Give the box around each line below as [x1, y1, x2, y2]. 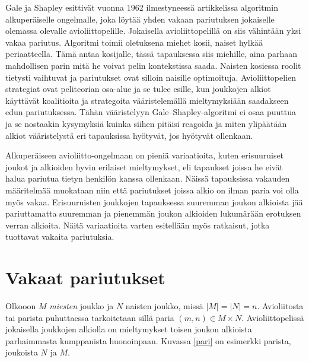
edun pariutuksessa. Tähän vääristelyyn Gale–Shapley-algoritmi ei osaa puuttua [5, 106, 296, 118]
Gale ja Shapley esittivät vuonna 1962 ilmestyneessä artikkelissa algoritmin [5, 1, 278, 13]
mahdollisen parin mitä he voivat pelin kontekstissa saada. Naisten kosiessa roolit [5, 59, 301, 71]
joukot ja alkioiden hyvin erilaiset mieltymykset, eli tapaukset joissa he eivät [5, 160, 283, 173]
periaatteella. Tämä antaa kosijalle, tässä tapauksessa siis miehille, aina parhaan [5, 47, 297, 60]
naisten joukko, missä [125, 300, 203, 312]
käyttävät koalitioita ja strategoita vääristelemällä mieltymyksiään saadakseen [5, 94, 289, 106]
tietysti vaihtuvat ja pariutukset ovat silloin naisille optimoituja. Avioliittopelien [5, 71, 297, 83]
